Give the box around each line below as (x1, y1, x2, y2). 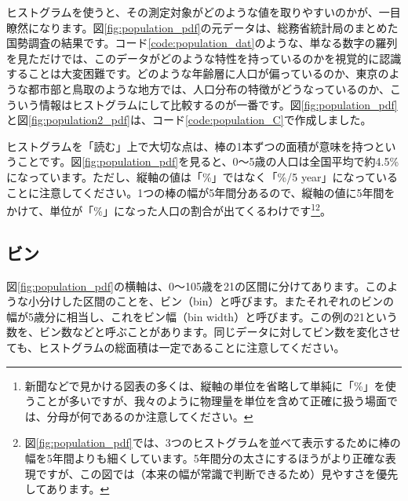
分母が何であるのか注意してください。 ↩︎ (46, 408, 253, 424)
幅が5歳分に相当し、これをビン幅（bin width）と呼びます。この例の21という (6, 308, 398, 324)
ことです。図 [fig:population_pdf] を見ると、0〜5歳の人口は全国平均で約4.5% (16, 153, 399, 170)
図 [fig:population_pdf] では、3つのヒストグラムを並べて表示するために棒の (24, 434, 401, 451)
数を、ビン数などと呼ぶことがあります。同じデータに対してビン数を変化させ (6, 324, 401, 340)
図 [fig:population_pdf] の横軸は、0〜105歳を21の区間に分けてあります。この (6, 277, 388, 294)
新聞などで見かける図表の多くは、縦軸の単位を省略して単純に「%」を (24, 377, 385, 393)
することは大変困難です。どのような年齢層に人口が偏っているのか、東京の (6, 65, 389, 82)
